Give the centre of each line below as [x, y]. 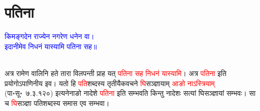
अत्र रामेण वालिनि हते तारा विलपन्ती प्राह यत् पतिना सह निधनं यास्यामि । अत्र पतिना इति [116, 73]
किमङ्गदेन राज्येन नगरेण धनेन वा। [50, 36]
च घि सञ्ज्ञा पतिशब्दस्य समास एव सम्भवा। [57, 103]
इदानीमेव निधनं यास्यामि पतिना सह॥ [51, 46]
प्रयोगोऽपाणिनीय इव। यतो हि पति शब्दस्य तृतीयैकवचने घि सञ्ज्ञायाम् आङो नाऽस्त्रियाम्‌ [110, 83]
